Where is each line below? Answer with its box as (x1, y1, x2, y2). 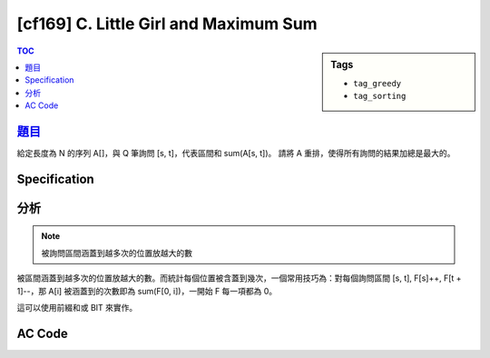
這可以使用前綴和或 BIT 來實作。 (16, 303, 138, 313)
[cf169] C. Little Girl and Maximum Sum (16, 14, 318, 34)
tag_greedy (353, 78, 402, 88)
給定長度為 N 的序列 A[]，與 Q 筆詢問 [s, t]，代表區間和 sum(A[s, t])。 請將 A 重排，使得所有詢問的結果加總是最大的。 (16, 148, 456, 159)
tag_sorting (353, 91, 407, 102)
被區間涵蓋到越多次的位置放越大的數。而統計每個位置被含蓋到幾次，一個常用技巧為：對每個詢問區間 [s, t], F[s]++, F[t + (16, 273, 462, 283)
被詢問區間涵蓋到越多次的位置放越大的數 (41, 247, 192, 258)
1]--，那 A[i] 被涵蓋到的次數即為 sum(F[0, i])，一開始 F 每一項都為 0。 (16, 285, 278, 296)
